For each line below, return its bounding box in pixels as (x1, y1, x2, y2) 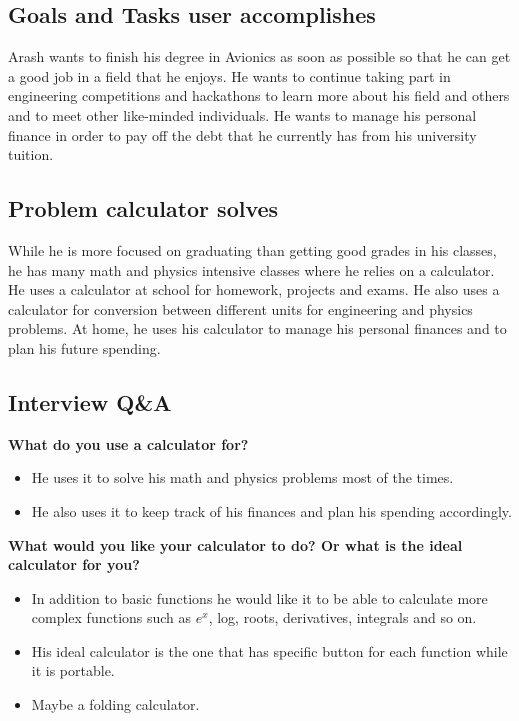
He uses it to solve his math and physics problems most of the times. (31, 467, 454, 488)
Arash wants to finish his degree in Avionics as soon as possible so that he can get (8, 46, 511, 67)
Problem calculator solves (8, 193, 279, 224)
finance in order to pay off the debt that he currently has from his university (8, 124, 477, 145)
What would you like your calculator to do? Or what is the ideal (8, 534, 463, 555)
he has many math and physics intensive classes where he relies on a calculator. (8, 259, 495, 280)
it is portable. (31, 660, 115, 681)
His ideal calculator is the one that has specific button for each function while (31, 640, 508, 661)
